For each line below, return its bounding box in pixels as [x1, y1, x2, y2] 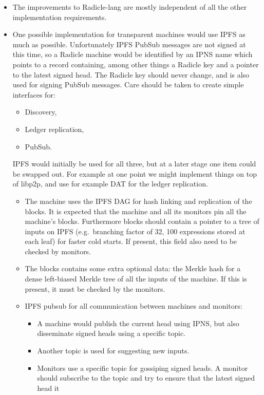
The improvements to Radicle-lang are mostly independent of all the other [12, 2, 247, 12]
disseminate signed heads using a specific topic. [37, 328, 185, 338]
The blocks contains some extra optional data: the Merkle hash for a [25, 263, 241, 274]
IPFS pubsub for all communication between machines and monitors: [25, 300, 242, 311]
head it [37, 382, 60, 393]
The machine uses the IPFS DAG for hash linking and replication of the [25, 195, 252, 206]
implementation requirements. [12, 11, 107, 22]
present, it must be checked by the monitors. [25, 283, 165, 294]
